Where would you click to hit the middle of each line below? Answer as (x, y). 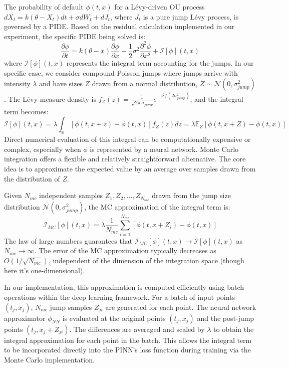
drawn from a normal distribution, (145, 83)
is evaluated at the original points (114, 318)
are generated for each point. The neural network (181, 307)
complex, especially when (43, 149)
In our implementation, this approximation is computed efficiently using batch (124, 287)
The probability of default (44, 7)
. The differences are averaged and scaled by (137, 329)
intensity (17, 83)
